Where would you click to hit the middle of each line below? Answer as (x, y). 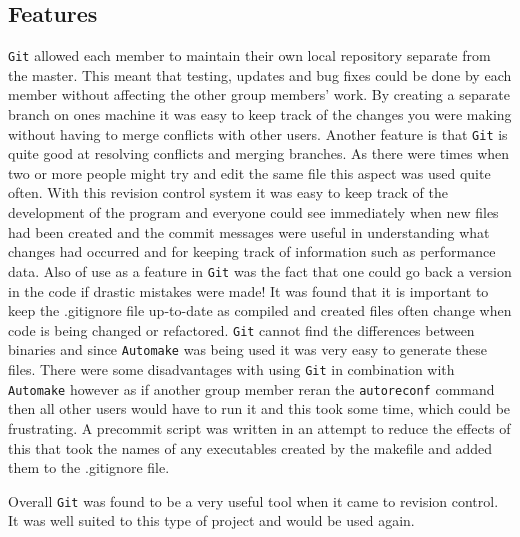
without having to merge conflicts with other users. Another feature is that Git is (258, 133)
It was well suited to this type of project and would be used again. (211, 520)
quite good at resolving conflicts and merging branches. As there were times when (259, 153)
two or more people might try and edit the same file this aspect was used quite (249, 172)
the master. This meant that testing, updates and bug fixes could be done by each (260, 74)
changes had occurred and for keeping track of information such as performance (252, 251)
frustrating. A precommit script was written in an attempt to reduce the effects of (259, 427)
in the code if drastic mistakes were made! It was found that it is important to (248, 290)
